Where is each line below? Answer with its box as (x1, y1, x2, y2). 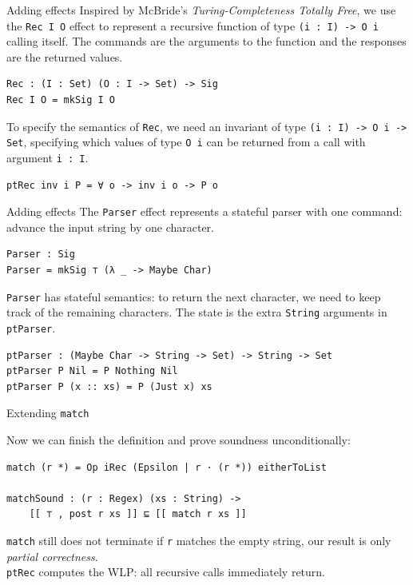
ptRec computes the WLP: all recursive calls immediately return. (6, 563, 325, 580)
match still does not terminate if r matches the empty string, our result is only (6, 532, 391, 548)
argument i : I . (6, 149, 89, 165)
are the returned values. (6, 48, 123, 65)
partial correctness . (6, 547, 98, 564)
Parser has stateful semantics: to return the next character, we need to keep (6, 288, 381, 304)
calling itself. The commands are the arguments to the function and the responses (6, 33, 407, 50)
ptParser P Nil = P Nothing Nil (6, 365, 178, 377)
